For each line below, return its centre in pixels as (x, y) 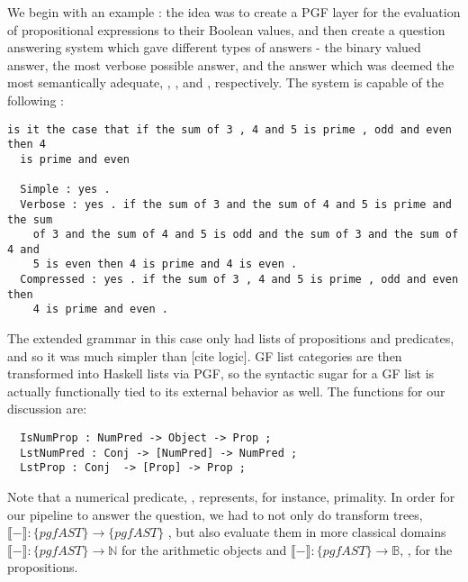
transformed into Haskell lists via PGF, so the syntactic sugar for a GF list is (221, 373)
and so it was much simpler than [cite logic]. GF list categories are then (205, 355)
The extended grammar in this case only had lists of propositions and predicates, (231, 338)
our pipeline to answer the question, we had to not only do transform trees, (215, 514)
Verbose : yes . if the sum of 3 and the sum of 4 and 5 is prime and (236, 204)
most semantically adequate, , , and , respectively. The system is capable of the (226, 82)
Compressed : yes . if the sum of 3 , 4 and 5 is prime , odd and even (239, 280)
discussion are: (47, 409)
